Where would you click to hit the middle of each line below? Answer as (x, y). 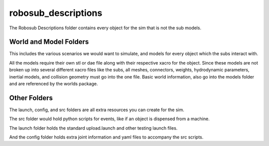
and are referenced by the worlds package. (54, 84)
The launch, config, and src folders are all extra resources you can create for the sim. (97, 110)
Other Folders (31, 98)
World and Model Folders (49, 42)
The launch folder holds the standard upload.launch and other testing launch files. (93, 128)
